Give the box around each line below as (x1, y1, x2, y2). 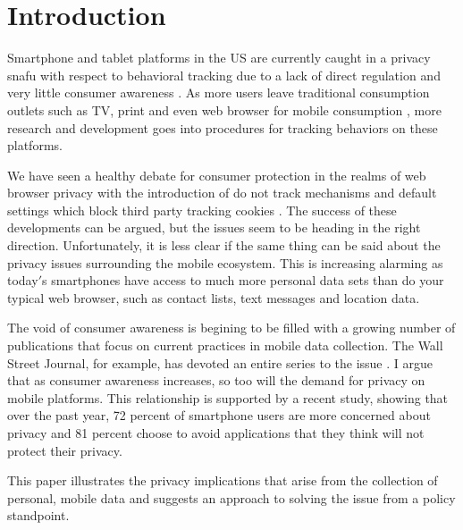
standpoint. (7, 506, 70, 525)
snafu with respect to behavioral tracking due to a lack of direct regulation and (7, 65, 441, 84)
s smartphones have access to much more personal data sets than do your (41, 271, 444, 290)
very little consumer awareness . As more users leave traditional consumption (7, 83, 430, 102)
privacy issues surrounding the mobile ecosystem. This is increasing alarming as (7, 253, 443, 272)
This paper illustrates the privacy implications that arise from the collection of (7, 471, 438, 490)
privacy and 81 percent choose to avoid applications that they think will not (7, 424, 425, 442)
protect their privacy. (7, 441, 122, 459)
